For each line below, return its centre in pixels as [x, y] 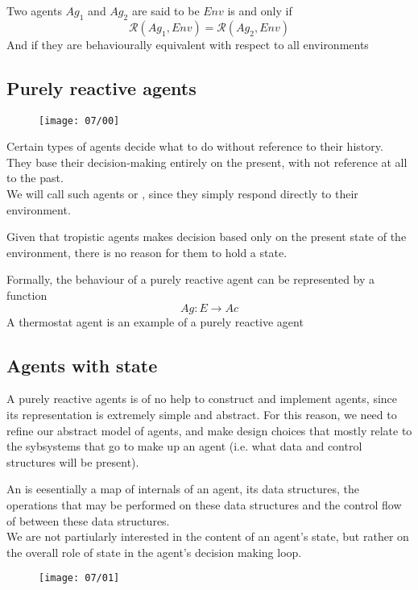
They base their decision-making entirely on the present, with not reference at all [207, 162]
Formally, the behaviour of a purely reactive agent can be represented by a [191, 279]
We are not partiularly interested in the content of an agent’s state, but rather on [208, 536]
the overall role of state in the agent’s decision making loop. [154, 552]
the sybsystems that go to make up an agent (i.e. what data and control [184, 446]
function [27, 295]
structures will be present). [73, 461]
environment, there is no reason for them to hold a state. [147, 252]
